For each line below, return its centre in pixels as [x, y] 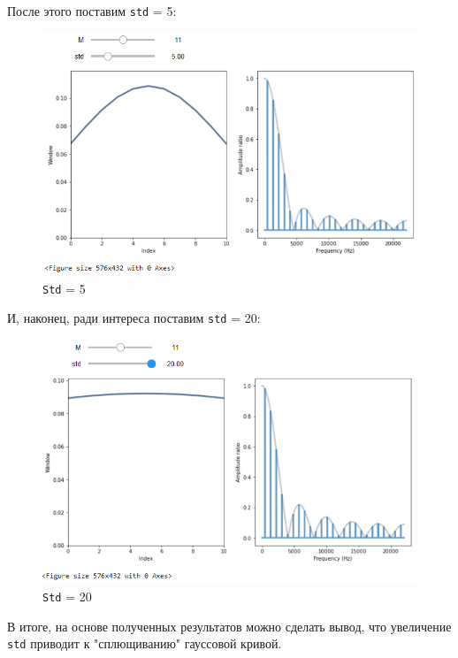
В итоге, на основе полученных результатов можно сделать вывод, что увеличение [229, 626]
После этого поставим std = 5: [92, 11]
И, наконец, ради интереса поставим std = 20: [134, 318]
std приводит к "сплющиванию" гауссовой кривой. [145, 643]
